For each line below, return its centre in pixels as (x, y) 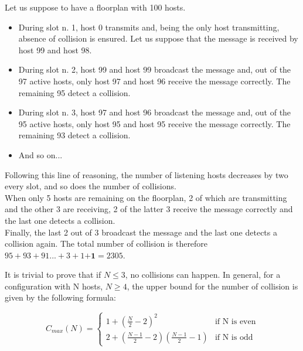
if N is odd (234, 337)
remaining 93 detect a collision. (74, 135)
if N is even (235, 321)
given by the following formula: (60, 297)
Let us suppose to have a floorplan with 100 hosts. (95, 7)
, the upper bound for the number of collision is (212, 286)
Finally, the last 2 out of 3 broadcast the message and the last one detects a (141, 232)
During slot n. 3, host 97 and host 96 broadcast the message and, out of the (155, 112)
